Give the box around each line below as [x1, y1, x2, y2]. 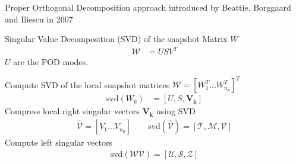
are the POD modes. [13, 56, 88, 68]
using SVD [156, 105, 196, 117]
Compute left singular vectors [5, 136, 113, 149]
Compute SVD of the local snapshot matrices [5, 78, 170, 91]
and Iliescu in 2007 [5, 12, 73, 25]
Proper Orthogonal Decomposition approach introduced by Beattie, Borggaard [5, 1, 291, 13]
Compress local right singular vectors [5, 105, 140, 117]
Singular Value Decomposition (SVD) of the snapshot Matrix [5, 33, 228, 45]
